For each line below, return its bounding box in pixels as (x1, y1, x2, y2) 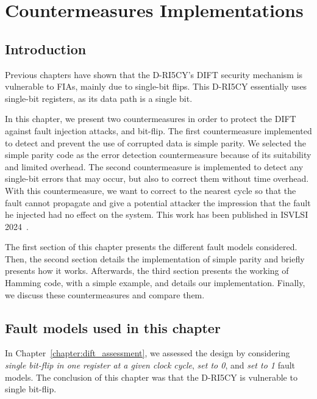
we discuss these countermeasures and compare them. (5, 288, 205, 301)
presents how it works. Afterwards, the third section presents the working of (5, 264, 289, 277)
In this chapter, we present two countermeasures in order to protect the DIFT (5, 112, 296, 125)
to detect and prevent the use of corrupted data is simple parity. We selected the (5, 136, 306, 149)
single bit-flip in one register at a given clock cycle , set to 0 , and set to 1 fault (5, 359, 296, 372)
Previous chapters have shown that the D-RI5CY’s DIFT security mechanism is (5, 68, 303, 81)
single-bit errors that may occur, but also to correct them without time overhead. (5, 172, 309, 185)
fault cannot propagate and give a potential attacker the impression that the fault (5, 196, 311, 209)
